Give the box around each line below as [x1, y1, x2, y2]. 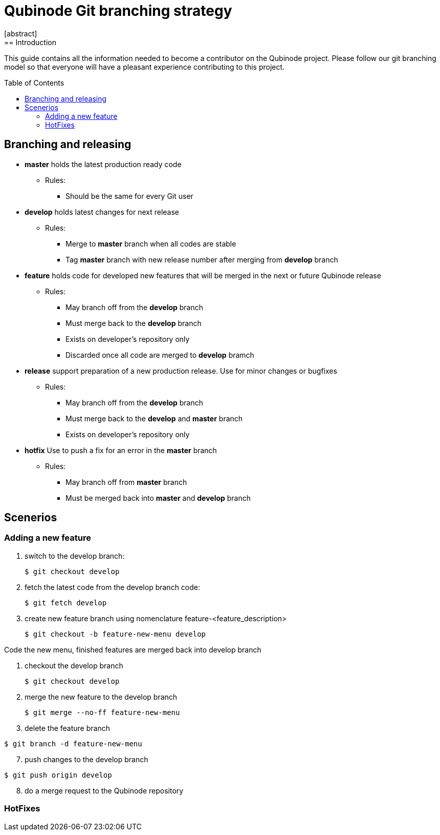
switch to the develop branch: [25, 551, 125, 560]
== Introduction [4, 37, 56, 47]
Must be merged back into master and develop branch [65, 493, 251, 502]
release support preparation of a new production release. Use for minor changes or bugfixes [25, 366, 337, 375]
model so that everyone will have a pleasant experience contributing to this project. [4, 62, 285, 71]
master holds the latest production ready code [25, 159, 182, 169]
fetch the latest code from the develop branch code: [25, 582, 201, 592]
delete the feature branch [25, 723, 110, 732]
